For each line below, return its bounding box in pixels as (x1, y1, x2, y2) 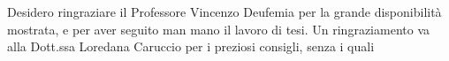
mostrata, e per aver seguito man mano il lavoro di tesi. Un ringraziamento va (7, 19, 430, 38)
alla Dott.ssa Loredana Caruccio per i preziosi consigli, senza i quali (7, 37, 375, 56)
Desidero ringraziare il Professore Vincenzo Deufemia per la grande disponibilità (7, 3, 442, 20)
